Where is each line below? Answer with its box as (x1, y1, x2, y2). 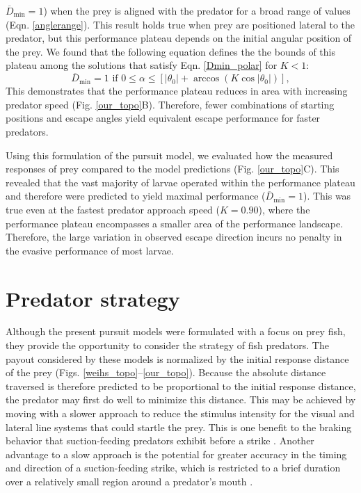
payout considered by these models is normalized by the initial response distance (6, 351, 349, 366)
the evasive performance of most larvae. (6, 243, 174, 257)
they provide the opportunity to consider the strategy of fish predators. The (6, 338, 329, 353)
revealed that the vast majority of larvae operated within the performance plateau (6, 175, 355, 189)
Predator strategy (6, 284, 180, 312)
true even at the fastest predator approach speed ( (6, 202, 220, 216)
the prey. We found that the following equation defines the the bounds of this (6, 44, 335, 58)
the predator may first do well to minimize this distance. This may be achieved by (6, 392, 356, 407)
